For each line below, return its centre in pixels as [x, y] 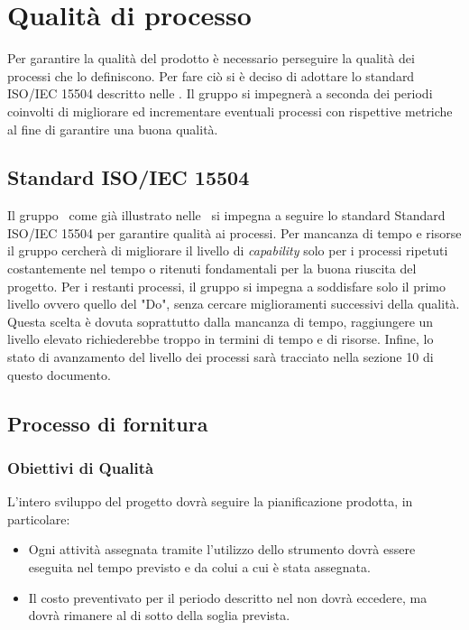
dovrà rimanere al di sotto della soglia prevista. [159, 615]
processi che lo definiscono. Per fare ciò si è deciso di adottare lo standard [211, 75]
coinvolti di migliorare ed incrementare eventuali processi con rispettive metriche [230, 111]
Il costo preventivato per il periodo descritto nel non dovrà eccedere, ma [228, 597]
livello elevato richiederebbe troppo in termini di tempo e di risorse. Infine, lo [221, 339]
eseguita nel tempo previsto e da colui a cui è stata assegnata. [199, 567]
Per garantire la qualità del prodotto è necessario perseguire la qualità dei [211, 58]
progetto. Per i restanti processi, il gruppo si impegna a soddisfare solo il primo [226, 286]
